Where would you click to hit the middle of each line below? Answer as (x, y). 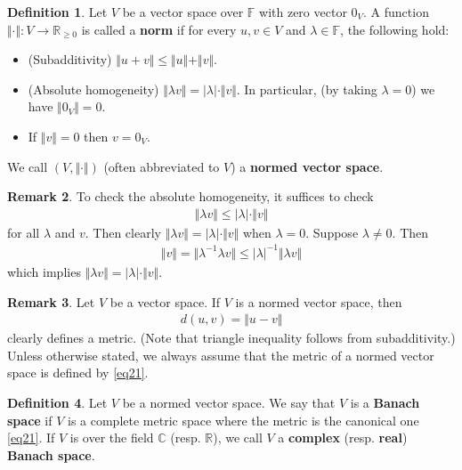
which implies (44, 271)
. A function (396, 12)
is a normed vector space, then (319, 301)
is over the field (112, 438)
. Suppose (332, 232)
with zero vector (303, 12)
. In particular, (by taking (307, 89)
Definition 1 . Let (57, 12)
